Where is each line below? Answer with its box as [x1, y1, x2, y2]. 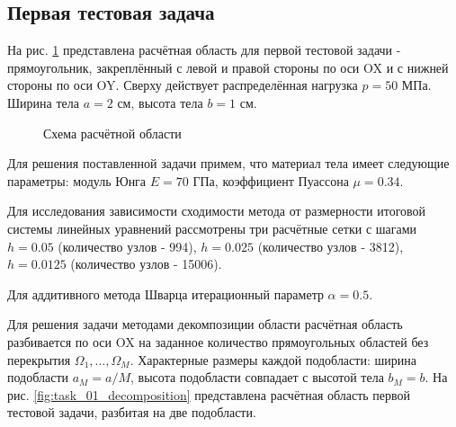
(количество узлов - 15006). [70, 254, 222, 273]
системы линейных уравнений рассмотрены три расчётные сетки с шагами [7, 218, 417, 237]
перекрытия [7, 350, 71, 369]
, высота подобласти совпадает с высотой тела [130, 368, 384, 387]
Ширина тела [7, 93, 80, 111]
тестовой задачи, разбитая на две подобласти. [7, 403, 256, 422]
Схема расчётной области [43, 123, 182, 142]
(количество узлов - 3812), [257, 236, 404, 255]
